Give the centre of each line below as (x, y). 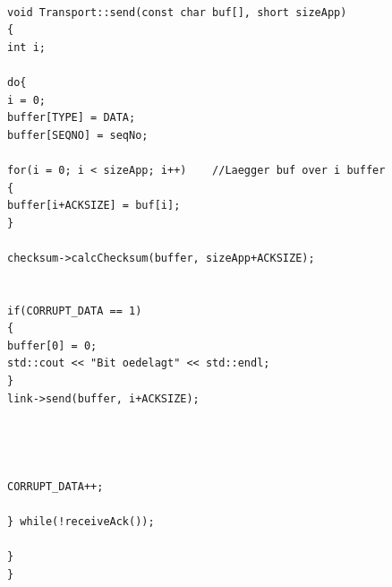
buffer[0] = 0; (52, 345)
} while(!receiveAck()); (81, 521)
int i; (26, 47)
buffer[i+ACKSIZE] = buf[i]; (94, 206)
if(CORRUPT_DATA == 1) (75, 311)
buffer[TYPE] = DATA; (72, 118)
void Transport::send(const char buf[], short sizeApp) (177, 12)
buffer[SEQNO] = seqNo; (78, 135)
